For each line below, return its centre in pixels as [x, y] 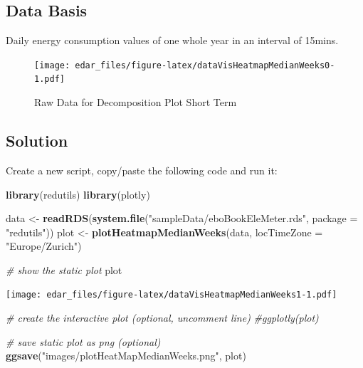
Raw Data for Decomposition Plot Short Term [136, 102]
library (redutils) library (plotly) [78, 194]
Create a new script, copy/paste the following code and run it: [142, 170]
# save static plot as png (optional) [83, 341]
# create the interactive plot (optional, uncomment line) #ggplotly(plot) [162, 318]
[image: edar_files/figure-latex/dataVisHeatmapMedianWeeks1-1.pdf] [172, 295]
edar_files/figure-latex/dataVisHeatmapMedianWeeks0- [205, 65]
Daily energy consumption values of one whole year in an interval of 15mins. [172, 40]
